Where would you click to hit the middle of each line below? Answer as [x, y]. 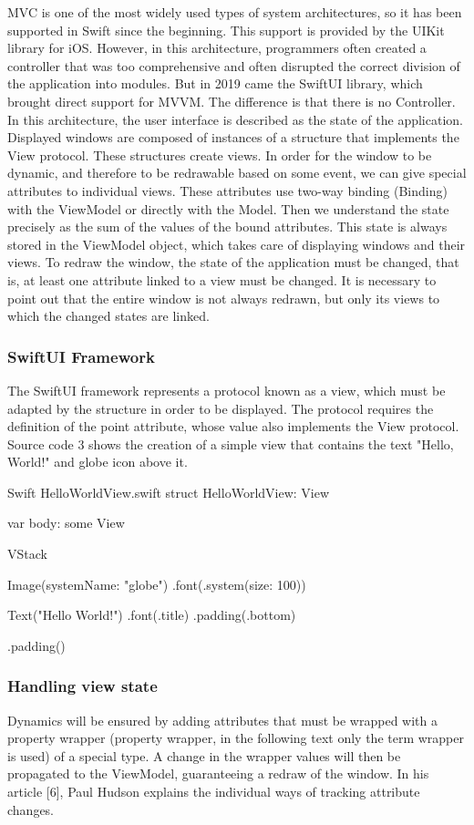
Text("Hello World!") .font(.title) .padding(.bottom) [152, 615]
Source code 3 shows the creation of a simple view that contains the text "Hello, [231, 443]
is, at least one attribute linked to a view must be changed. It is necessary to [222, 279]
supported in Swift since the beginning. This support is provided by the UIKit [226, 30]
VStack [27, 554]
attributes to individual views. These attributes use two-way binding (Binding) [227, 190]
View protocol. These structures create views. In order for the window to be [220, 155]
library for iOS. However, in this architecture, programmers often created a [217, 48]
